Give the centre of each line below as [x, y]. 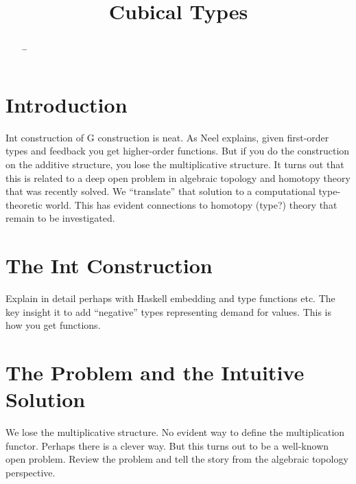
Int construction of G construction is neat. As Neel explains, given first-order [167, 137]
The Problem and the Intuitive [155, 372]
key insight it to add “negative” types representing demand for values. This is [169, 311]
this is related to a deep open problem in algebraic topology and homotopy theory [178, 177]
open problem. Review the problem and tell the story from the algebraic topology [177, 459]
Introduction [67, 104]
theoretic [24, 204]
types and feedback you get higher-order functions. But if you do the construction [178, 151]
